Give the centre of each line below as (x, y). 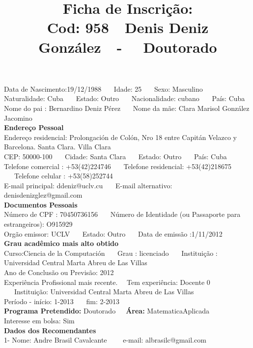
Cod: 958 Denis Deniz (128, 27)
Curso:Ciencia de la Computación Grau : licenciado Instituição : (111, 253)
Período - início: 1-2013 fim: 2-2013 (62, 301)
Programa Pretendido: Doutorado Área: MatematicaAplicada (107, 311)
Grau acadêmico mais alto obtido (61, 243)
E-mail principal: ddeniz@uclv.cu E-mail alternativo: (88, 185)
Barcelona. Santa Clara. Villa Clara (57, 147)
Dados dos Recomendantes (50, 330)
